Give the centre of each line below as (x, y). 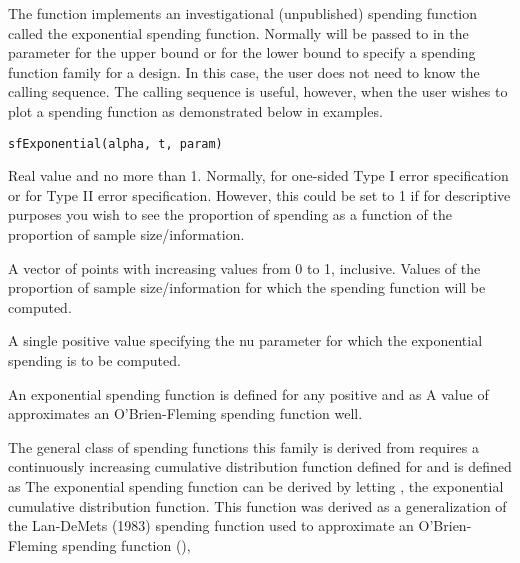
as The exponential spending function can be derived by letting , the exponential (256, 485)
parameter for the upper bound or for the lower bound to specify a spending (242, 52)
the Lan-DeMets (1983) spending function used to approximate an (211, 525)
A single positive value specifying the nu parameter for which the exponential (245, 340)
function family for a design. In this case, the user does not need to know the (244, 71)
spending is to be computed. (94, 359)
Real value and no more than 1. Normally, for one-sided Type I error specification (258, 175)
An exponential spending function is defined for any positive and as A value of (248, 393)
